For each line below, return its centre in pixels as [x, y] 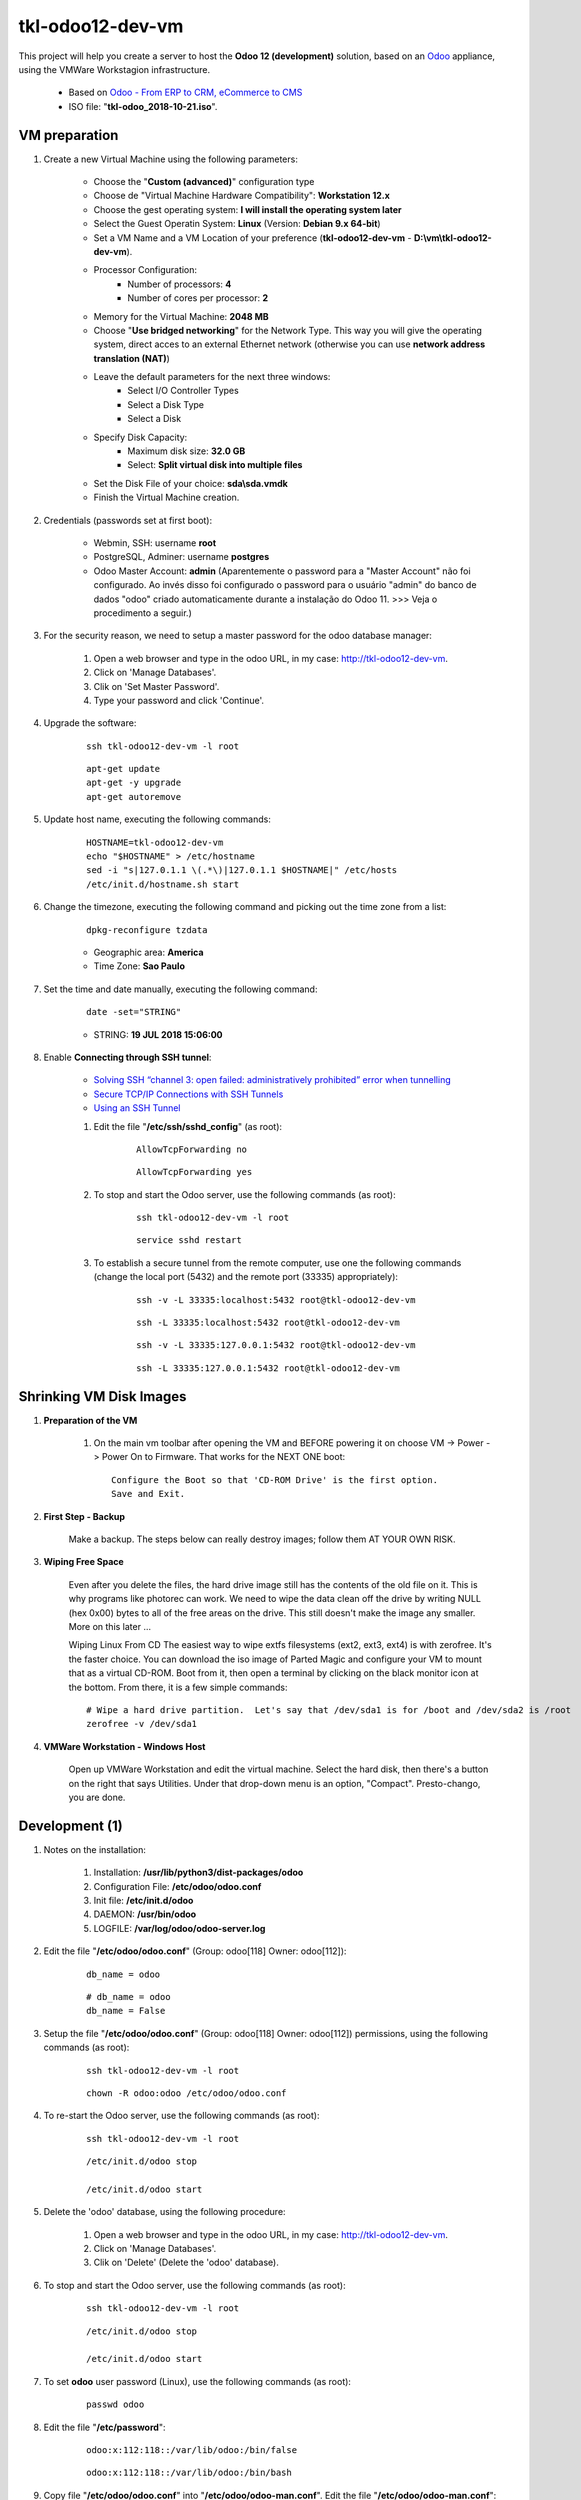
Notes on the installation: [95, 1849]
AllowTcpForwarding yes [194, 1172]
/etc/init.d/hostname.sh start [163, 884]
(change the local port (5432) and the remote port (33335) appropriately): [246, 1277]
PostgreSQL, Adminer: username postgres [181, 557]
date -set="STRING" [134, 1012]
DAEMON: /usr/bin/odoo [145, 1914]
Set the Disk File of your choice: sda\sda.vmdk [191, 483]
